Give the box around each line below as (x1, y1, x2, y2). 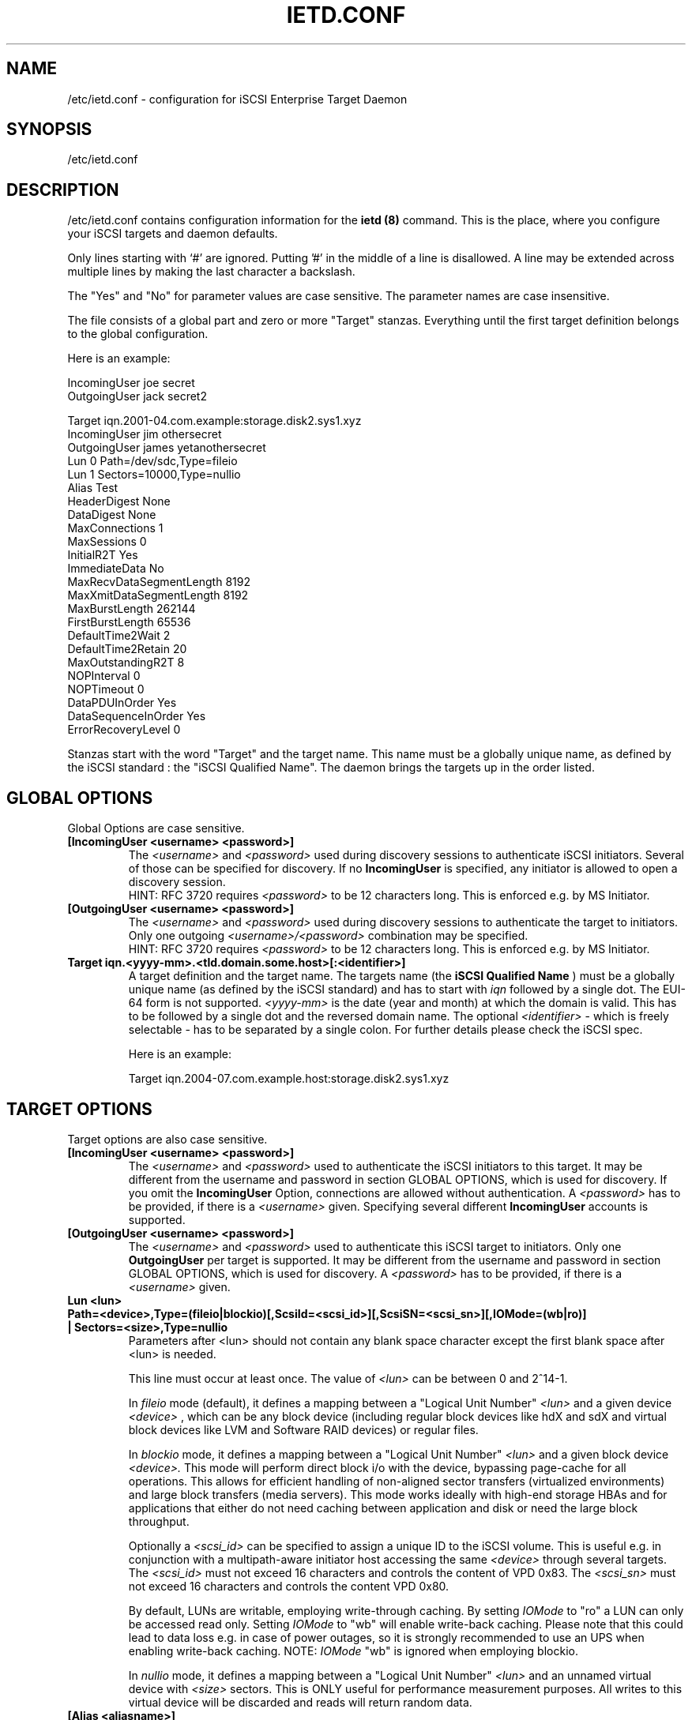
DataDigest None (67, 508, 156, 522)
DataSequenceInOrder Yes (67, 709, 206, 723)
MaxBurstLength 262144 (67, 602, 196, 616)
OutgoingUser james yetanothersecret (67, 441, 266, 455)
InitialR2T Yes (67, 548, 138, 562)
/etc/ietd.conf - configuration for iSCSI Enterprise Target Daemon (67, 92, 408, 106)
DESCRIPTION (6, 179, 119, 200)
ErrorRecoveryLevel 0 (67, 723, 181, 737)
